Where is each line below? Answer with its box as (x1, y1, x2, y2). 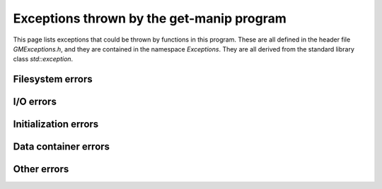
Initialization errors (13, 118, 99, 130)
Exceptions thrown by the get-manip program (13, 11, 286, 26)
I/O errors (13, 96, 57, 108)
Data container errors (13, 141, 110, 153)
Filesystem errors (13, 73, 93, 85)
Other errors (13, 163, 69, 176)
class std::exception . (13, 55, 74, 63)
